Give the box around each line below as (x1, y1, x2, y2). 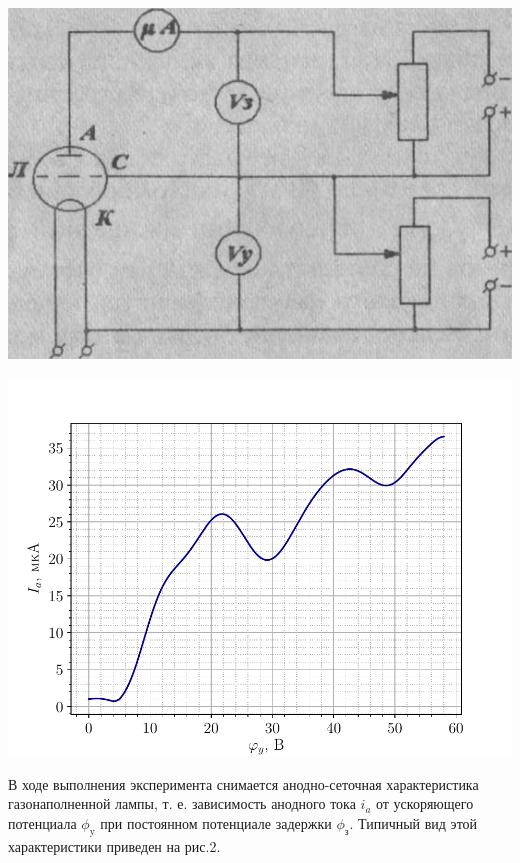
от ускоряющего (376, 793, 474, 814)
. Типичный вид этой (349, 812, 478, 833)
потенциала (8, 812, 77, 833)
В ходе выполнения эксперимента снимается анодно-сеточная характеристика (8, 773, 479, 794)
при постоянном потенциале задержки (100, 812, 332, 833)
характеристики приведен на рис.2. (8, 835, 221, 856)
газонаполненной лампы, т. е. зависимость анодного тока (8, 793, 356, 814)
